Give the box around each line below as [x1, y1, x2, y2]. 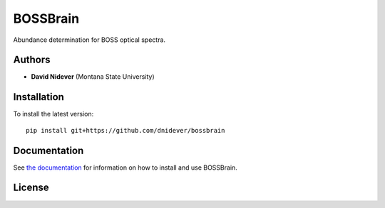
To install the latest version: [13, 110, 94, 119]
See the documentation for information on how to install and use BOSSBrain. [13, 163, 238, 172]
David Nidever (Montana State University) [31, 72, 155, 81]
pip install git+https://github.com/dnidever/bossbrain [26, 126, 225, 134]
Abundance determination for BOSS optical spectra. [13, 35, 166, 44]
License [13, 182, 49, 194]
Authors [13, 54, 51, 66]
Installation [13, 91, 64, 103]
